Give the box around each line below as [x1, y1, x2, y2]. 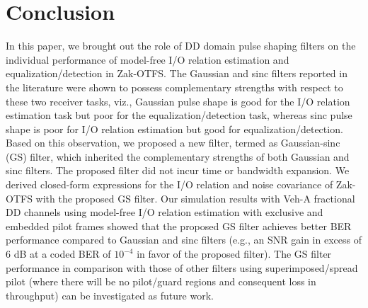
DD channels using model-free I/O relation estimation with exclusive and [6, 205, 323, 219]
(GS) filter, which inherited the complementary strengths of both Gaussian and [6, 149, 350, 164]
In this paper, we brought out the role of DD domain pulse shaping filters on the [6, 38, 356, 53]
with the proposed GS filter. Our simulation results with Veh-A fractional [35, 190, 355, 205]
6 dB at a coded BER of [6, 246, 111, 261]
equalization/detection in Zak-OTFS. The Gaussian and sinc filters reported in [6, 66, 347, 81]
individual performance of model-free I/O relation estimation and [6, 52, 289, 67]
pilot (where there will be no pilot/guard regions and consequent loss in [6, 274, 316, 289]
